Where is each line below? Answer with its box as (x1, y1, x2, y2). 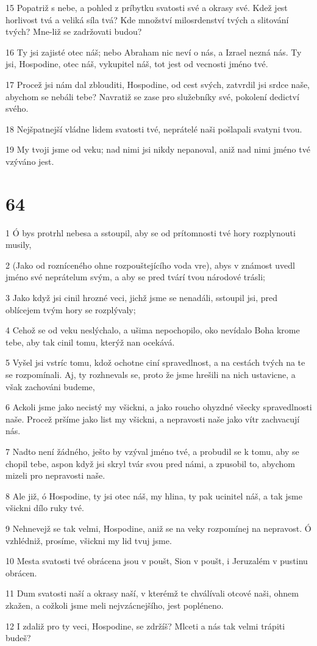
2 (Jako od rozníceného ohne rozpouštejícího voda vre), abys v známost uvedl (5, 258, 295, 271)
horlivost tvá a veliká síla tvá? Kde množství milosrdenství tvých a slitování (5, 13, 289, 26)
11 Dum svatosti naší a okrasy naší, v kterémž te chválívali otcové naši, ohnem (5, 587, 299, 600)
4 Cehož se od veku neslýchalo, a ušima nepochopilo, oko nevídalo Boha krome (5, 324, 300, 336)
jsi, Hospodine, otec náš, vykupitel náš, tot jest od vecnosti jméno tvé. (5, 57, 268, 70)
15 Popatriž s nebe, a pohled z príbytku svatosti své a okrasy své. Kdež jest (5, 1, 288, 13)
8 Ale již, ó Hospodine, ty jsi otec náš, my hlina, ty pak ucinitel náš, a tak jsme (5, 489, 302, 502)
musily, (5, 238, 32, 251)
